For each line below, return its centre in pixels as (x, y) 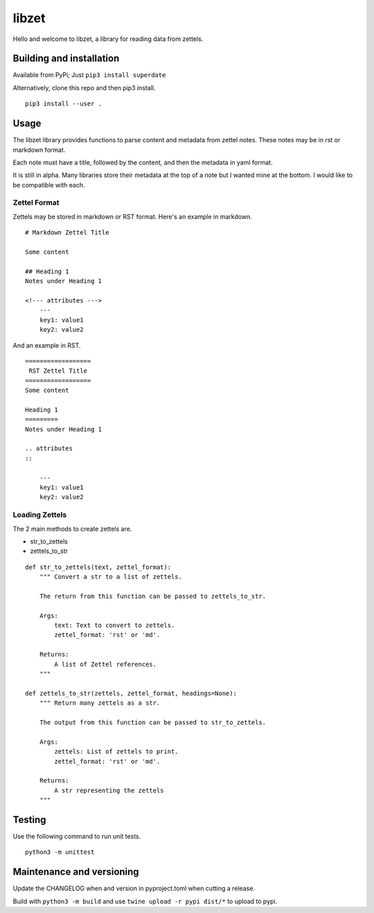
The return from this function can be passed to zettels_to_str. (153, 596)
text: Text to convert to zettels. (115, 625)
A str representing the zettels (109, 790)
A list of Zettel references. (106, 664)
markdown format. (39, 150)
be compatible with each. (49, 185)
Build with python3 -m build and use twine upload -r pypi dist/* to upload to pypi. (145, 901)
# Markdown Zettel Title (67, 233)
